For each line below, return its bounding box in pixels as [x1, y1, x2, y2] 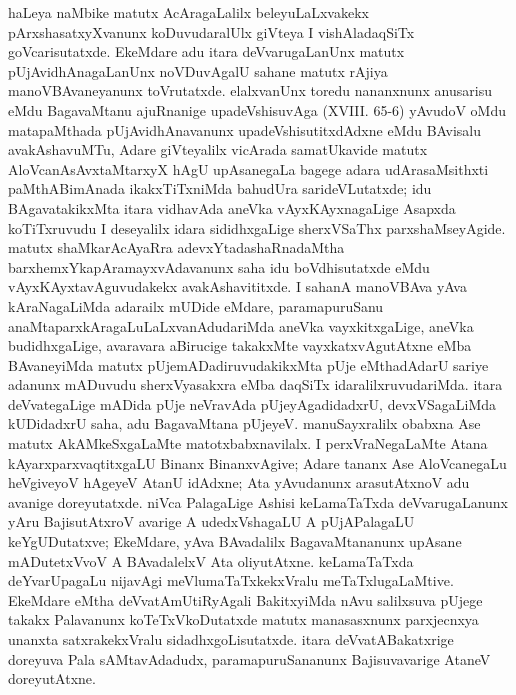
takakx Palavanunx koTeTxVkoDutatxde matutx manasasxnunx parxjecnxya [8, 609, 479, 630]
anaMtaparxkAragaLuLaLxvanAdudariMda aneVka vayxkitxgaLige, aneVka [8, 315, 474, 336]
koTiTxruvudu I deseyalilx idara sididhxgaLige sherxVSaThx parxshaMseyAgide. [8, 217, 506, 238]
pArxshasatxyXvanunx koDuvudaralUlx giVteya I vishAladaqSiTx [8, 21, 415, 42]
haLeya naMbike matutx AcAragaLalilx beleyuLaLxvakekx [8, 2, 369, 22]
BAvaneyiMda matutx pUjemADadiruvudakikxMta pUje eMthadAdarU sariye [8, 354, 489, 375]
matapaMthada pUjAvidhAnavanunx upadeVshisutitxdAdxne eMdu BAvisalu [8, 119, 482, 140]
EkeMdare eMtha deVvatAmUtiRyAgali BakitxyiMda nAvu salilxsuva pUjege [8, 589, 483, 610]
